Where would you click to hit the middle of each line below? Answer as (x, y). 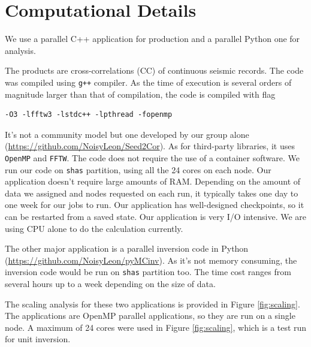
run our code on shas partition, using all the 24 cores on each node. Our (138, 169)
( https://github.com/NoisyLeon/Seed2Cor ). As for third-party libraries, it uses (150, 146)
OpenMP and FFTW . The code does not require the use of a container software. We (152, 157)
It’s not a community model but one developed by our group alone (127, 134)
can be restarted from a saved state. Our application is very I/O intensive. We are (156, 217)
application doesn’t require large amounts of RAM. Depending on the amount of (153, 181)
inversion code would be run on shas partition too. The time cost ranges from (148, 272)
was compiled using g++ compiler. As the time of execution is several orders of (148, 82)
